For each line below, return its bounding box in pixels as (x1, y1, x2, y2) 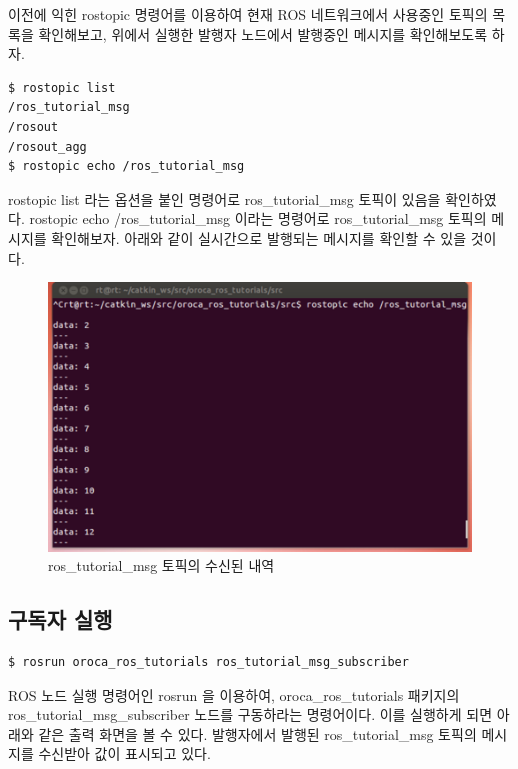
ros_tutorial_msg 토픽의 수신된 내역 (48, 555, 275, 576)
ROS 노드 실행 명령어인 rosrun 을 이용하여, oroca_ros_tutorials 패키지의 (8, 684, 460, 705)
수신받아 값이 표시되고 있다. (38, 743, 211, 764)
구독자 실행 (8, 604, 113, 635)
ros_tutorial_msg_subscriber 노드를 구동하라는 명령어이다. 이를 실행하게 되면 (8, 704, 493, 725)
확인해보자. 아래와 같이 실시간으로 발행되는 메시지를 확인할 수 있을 (51, 227, 467, 248)
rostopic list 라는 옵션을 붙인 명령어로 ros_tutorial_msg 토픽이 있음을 (8, 188, 441, 209)
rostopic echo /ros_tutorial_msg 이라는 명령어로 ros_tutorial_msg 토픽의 (29, 208, 487, 229)
